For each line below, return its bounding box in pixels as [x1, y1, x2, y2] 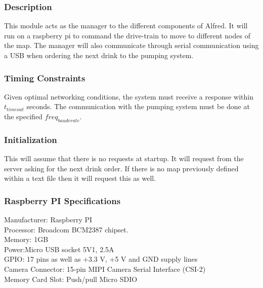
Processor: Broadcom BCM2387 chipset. [4, 224, 128, 234]
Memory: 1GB [4, 234, 49, 245]
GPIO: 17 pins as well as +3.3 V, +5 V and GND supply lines [4, 254, 198, 264]
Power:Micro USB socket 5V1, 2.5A [4, 244, 114, 254]
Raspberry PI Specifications [4, 194, 121, 207]
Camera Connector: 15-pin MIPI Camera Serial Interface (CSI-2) [4, 263, 206, 274]
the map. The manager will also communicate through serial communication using [4, 40, 259, 51]
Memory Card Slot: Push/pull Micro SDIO [4, 273, 138, 284]
